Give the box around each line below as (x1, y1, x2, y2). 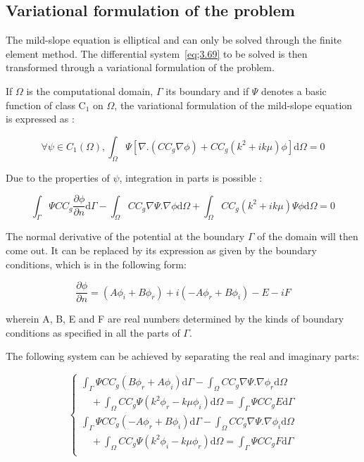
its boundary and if (165, 83, 249, 98)
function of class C (6, 97, 86, 112)
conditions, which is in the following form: (6, 256, 187, 271)
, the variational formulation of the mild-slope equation (114, 97, 353, 112)
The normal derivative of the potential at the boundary (6, 229, 245, 244)
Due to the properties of (6, 170, 110, 185)
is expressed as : (6, 111, 75, 126)
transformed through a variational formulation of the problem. (6, 60, 275, 75)
